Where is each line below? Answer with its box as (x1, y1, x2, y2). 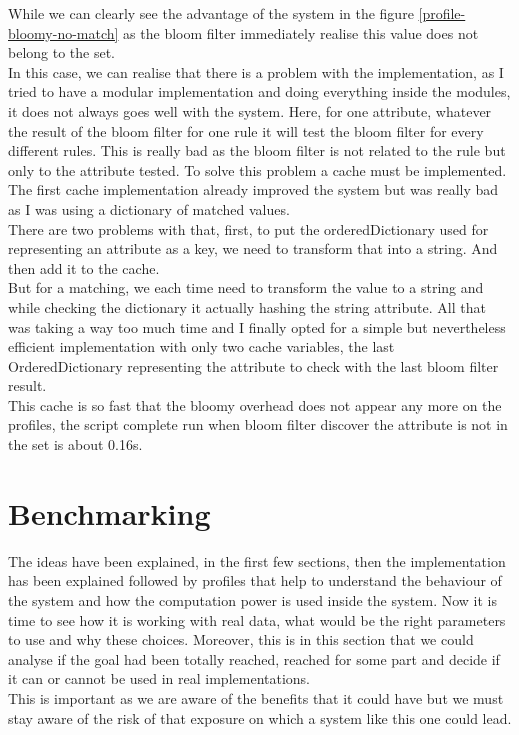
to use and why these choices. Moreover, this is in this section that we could (8, 629, 474, 650)
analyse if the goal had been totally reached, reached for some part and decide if (8, 648, 500, 669)
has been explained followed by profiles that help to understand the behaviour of (8, 570, 502, 591)
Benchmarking (8, 492, 211, 533)
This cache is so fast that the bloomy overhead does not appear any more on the (8, 394, 502, 415)
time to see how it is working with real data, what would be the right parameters (8, 609, 506, 630)
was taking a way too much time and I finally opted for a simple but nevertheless (8, 316, 506, 337)
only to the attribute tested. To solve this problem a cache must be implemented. (8, 159, 507, 180)
